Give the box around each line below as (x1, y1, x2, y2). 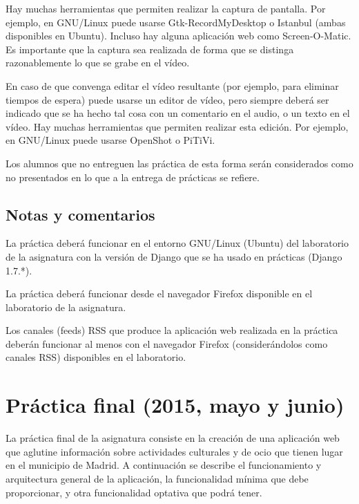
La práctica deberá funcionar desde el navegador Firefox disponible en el (6, 286, 313, 301)
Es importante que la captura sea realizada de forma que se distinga (6, 41, 294, 56)
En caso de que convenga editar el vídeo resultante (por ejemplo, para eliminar (6, 78, 339, 93)
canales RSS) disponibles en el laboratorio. (6, 350, 186, 364)
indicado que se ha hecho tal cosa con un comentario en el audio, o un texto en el (6, 106, 350, 120)
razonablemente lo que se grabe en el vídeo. (6, 55, 190, 70)
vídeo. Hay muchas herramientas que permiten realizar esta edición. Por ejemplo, (6, 119, 349, 133)
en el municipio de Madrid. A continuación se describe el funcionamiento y (6, 458, 322, 472)
